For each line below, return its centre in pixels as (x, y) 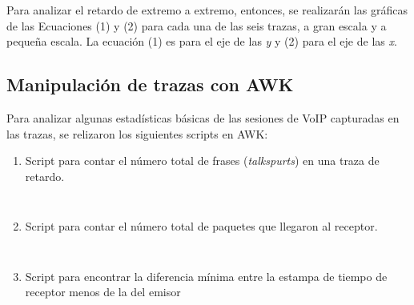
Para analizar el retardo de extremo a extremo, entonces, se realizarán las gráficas (207, 10)
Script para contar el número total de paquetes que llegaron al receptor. (201, 226)
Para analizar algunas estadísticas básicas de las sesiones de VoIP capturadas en (203, 117)
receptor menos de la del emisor (103, 292)
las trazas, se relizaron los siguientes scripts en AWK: (137, 133)
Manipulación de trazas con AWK (150, 84)
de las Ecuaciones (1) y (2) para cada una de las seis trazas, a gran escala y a (197, 25)
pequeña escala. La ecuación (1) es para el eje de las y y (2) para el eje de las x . (202, 41)
